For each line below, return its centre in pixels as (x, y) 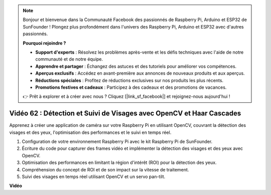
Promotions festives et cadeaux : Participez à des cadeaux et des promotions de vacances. (131, 87)
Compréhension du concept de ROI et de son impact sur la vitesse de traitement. (105, 169)
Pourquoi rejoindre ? (44, 43)
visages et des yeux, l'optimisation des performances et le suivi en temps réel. (90, 132)
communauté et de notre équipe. (69, 59)
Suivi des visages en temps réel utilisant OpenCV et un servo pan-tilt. (94, 176)
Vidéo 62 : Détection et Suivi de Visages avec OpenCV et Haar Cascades (125, 114)
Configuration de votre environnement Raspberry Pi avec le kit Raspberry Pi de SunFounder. (117, 141)
